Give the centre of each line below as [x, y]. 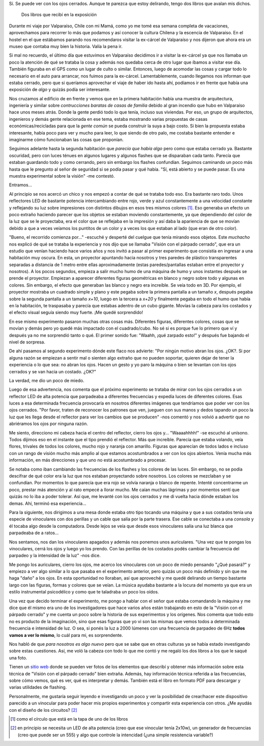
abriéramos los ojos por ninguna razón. [48, 424]
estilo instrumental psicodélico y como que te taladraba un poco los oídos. [84, 592]
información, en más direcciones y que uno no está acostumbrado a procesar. [88, 460]
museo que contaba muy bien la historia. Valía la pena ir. [66, 46]
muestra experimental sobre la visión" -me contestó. [62, 176]
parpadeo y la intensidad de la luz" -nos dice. [55, 556]
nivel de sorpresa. [27, 342]
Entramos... [21, 185]
